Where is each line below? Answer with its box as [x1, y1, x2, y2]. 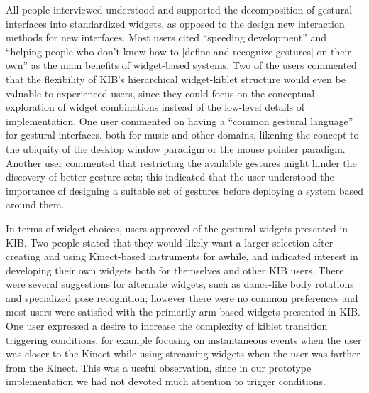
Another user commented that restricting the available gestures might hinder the [6, 155, 357, 170]
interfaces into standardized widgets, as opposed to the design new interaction [6, 16, 345, 31]
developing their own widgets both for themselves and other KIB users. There [6, 262, 344, 277]
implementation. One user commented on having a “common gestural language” [6, 113, 353, 128]
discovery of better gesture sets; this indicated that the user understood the [6, 169, 334, 184]
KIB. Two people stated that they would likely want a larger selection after [6, 235, 334, 249]
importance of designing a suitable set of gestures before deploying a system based [6, 183, 363, 198]
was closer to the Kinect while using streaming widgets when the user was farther [6, 346, 360, 361]
